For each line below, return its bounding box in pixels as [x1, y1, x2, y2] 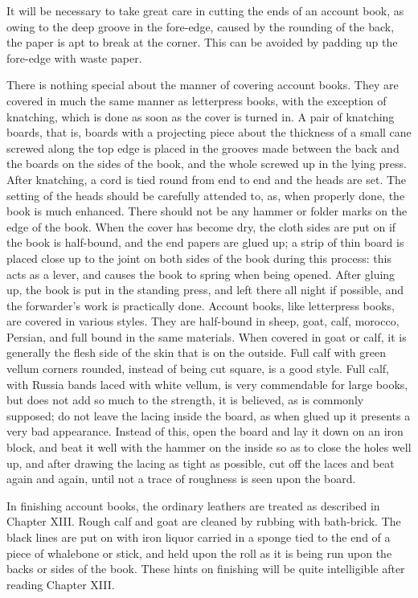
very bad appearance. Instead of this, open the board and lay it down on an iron [6, 423, 404, 440]
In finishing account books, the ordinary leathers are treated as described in [6, 497, 380, 514]
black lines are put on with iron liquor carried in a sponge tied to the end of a [6, 529, 391, 545]
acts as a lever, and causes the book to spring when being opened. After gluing [6, 265, 395, 282]
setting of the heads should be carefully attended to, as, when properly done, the [6, 186, 405, 203]
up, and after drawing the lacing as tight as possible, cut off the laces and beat [6, 454, 395, 471]
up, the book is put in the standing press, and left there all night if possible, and [6, 281, 404, 298]
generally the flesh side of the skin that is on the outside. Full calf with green [6, 344, 386, 361]
